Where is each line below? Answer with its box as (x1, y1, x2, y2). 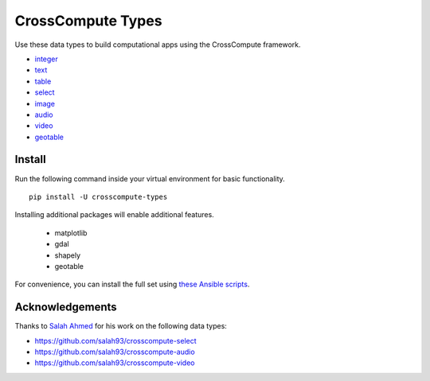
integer (34, 54, 59, 64)
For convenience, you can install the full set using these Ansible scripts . (14, 279, 250, 290)
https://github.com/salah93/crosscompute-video (34, 358, 195, 367)
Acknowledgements (14, 301, 117, 314)
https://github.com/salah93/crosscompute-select (34, 336, 197, 345)
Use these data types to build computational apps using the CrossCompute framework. (14, 40, 301, 49)
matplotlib (54, 227, 88, 238)
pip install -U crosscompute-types (29, 192, 168, 201)
